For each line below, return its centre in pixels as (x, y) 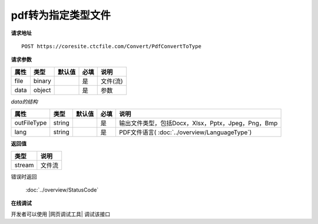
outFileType (31, 123)
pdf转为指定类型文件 (61, 15)
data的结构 (24, 101)
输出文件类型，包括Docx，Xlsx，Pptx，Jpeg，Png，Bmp (198, 123)
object (42, 90)
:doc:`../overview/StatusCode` (62, 190)
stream (24, 165)
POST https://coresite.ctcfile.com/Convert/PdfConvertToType (111, 46)
